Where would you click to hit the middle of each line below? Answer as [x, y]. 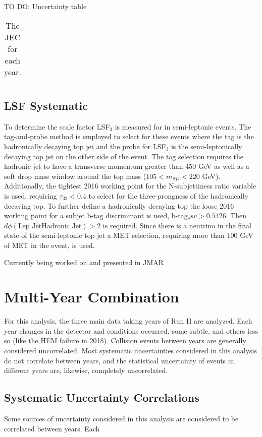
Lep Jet [30, 226]
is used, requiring [31, 195]
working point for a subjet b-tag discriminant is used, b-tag [96, 215]
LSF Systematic [46, 105]
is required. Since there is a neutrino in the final [177, 225]
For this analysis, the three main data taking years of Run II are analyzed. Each [128, 321]
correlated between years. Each [52, 428]
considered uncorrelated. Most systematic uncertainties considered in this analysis [130, 351]
